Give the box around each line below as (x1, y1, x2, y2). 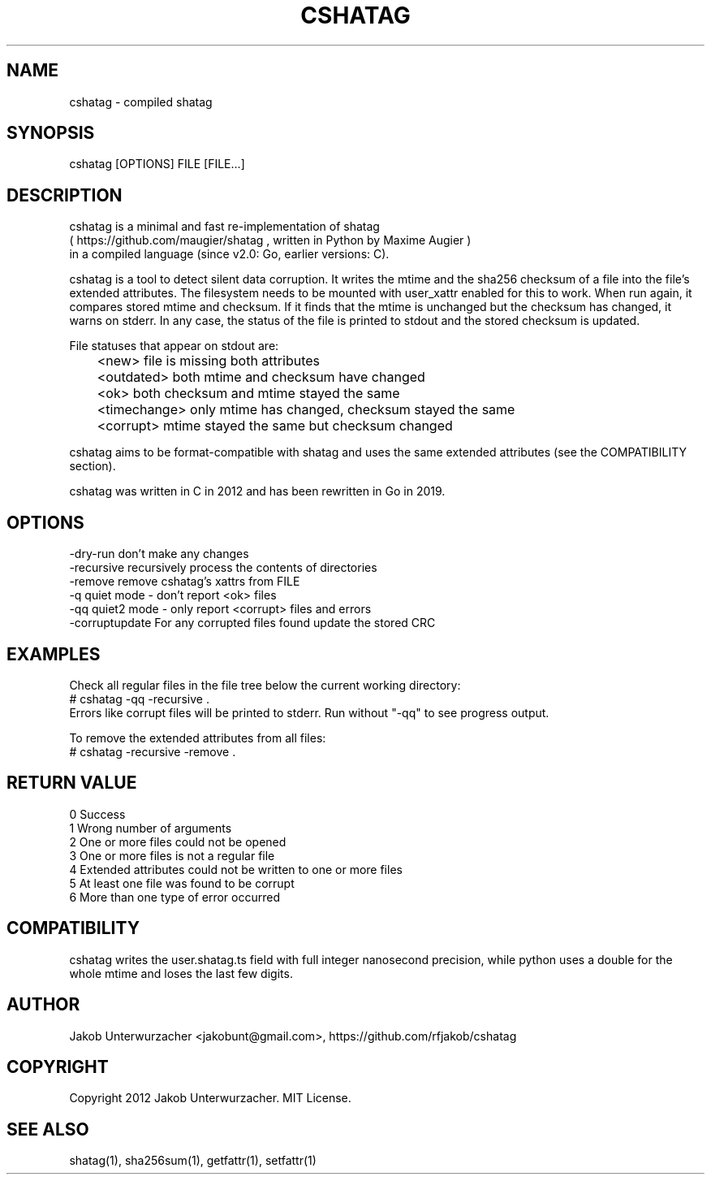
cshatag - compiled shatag (69, 94, 213, 109)
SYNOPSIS (6, 123, 95, 144)
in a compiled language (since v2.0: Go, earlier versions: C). (69, 247, 390, 262)
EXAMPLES (6, 643, 101, 664)
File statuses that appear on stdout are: (69, 339, 279, 353)
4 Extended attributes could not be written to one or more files (69, 862, 403, 876)
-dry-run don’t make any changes (69, 547, 249, 561)
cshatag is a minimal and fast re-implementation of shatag (69, 219, 380, 234)
